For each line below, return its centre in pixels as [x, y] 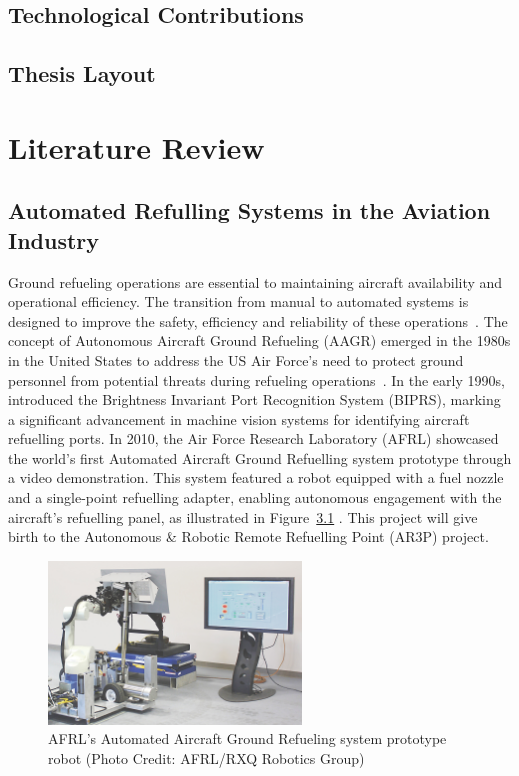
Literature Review [136, 146]
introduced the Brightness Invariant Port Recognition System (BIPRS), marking [254, 399]
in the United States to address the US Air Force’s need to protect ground [236, 359]
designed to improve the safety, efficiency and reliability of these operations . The [258, 320]
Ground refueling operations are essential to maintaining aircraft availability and [255, 281]
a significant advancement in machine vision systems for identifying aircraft [239, 418]
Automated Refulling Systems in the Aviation [249, 210]
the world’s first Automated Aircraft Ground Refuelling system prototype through [260, 457]
